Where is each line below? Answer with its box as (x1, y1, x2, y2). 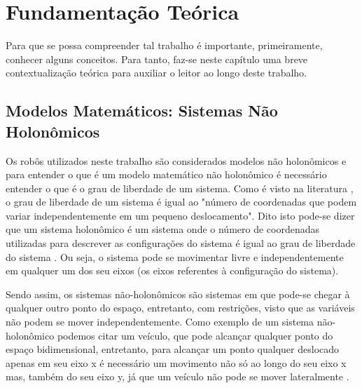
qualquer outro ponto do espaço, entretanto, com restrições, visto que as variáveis (6, 300, 355, 315)
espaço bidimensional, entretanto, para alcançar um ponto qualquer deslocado (6, 342, 340, 356)
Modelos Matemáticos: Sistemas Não (6, 100, 278, 121)
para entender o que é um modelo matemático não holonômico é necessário (6, 167, 327, 182)
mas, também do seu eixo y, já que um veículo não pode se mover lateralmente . (6, 369, 349, 384)
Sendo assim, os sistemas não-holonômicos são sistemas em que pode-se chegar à (6, 286, 350, 301)
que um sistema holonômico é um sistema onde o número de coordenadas (6, 222, 320, 236)
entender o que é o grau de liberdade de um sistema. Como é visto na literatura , (6, 180, 354, 195)
